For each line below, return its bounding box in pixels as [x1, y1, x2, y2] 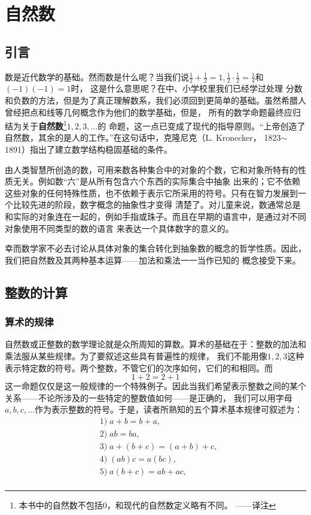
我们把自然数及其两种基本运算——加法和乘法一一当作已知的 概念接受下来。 [5, 253, 301, 266]
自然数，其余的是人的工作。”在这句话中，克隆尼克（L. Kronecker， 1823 [5, 131, 281, 144]
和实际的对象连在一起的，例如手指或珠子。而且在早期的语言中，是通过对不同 [5, 210, 306, 222]
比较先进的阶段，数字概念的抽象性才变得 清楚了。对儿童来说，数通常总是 [13, 198, 301, 211]
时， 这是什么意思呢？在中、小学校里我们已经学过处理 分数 [71, 82, 303, 95]
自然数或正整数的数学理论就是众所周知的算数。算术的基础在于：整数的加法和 [5, 338, 306, 350]
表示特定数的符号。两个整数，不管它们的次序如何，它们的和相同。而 [5, 361, 273, 374]
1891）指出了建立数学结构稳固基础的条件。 [5, 143, 172, 156]
